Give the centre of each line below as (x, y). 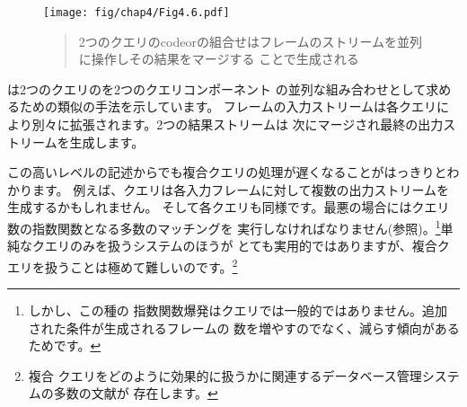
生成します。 (107, 142)
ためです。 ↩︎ (65, 345)
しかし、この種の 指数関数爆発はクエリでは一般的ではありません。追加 (238, 310)
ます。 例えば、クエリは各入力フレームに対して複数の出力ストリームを (240, 189)
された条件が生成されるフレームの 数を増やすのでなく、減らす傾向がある (244, 327)
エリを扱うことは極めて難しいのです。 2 (123, 265)
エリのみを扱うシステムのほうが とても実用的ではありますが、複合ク (247, 246)
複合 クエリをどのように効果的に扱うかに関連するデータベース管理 (225, 375)
